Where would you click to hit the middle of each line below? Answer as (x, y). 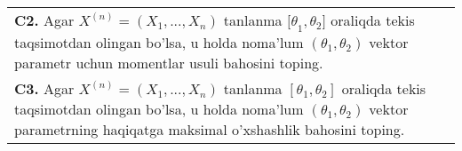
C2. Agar (44, 20)
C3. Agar (44, 89)
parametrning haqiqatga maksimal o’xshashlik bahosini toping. (210, 130)
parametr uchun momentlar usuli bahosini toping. (169, 63)
